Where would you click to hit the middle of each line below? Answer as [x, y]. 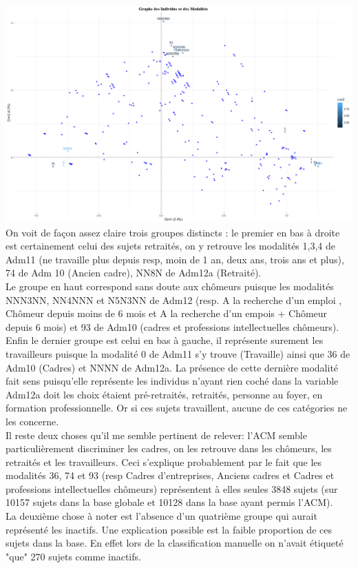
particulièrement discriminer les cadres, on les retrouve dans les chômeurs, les [169, 448]
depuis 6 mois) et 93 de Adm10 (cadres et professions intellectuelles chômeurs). [172, 326]
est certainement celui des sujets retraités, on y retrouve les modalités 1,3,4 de [170, 246]
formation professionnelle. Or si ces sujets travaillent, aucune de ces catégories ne [177, 408]
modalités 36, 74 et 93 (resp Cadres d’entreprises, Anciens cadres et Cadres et [170, 475]
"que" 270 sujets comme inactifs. [73, 556]
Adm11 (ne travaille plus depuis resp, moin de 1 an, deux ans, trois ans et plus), [175, 259]
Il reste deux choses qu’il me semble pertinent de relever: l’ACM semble [156, 435]
